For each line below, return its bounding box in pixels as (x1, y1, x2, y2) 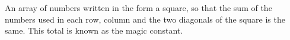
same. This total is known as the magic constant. (5, 24, 183, 37)
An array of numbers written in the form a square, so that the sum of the (5, 2, 272, 13)
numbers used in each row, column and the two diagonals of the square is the (5, 13, 285, 25)
